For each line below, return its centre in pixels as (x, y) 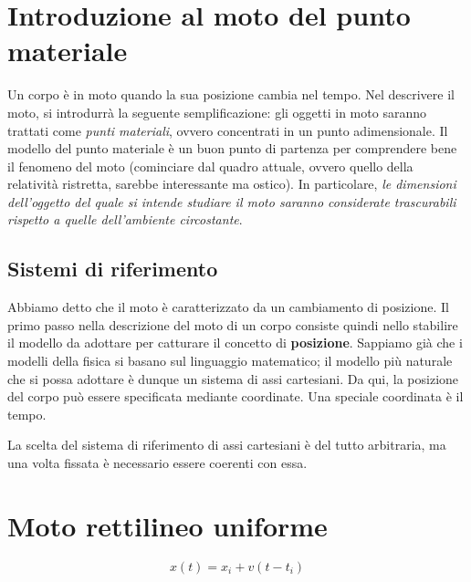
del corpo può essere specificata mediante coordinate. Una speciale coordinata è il (235, 396)
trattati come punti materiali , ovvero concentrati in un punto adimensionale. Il (228, 130)
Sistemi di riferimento (113, 269)
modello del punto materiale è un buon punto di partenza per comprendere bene (232, 148)
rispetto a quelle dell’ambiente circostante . (125, 219)
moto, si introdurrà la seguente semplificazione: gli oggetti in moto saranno (217, 112)
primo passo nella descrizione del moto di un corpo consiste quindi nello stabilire (233, 324)
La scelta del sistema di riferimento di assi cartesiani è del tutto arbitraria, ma (227, 445)
